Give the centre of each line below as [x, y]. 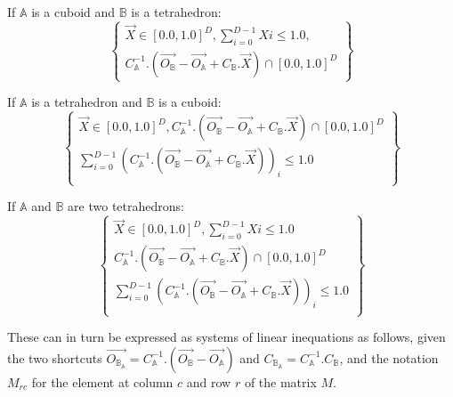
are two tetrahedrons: [126, 206]
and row [209, 381]
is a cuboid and [73, 12]
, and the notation [389, 357]
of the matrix [280, 381]
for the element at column [102, 381]
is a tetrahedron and [87, 102]
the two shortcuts [55, 357]
